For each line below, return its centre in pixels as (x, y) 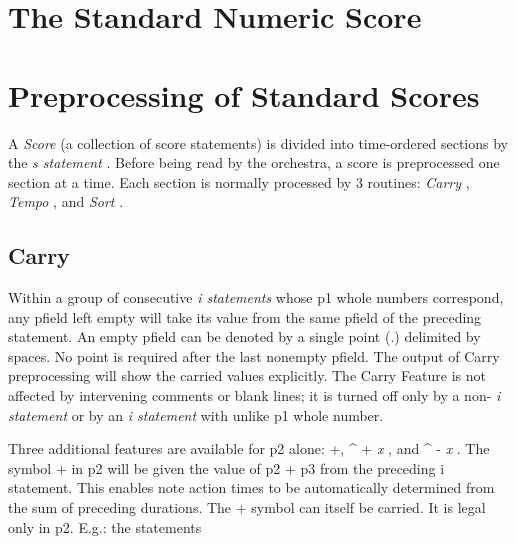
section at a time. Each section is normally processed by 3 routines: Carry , (239, 181)
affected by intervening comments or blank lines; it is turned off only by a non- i (254, 395)
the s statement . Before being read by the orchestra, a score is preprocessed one (254, 162)
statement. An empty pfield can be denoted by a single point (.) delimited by (244, 336)
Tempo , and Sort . (66, 201)
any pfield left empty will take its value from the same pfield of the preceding (245, 316)
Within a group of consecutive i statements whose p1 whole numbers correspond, (256, 297)
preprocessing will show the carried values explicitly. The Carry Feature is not (247, 375)
